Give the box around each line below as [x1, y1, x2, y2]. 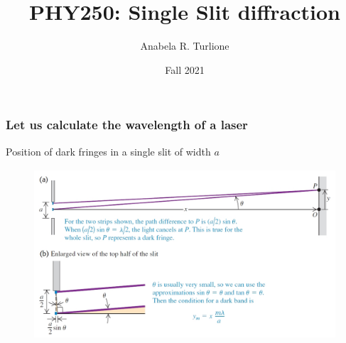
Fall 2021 [165, 62, 205, 77]
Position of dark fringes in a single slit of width [6, 143, 211, 158]
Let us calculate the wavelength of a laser [6, 116, 248, 134]
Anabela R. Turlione [140, 38, 229, 53]
